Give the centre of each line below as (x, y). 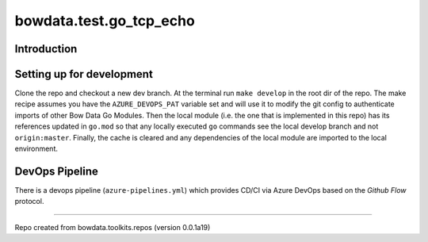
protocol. (29, 202)
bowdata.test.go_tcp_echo (105, 21)
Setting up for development (84, 74)
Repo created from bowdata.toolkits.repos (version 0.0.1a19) (113, 227)
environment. (36, 149)
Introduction (46, 49)
